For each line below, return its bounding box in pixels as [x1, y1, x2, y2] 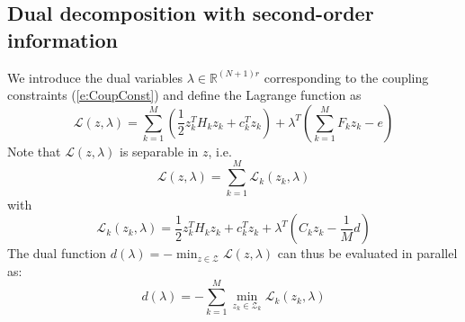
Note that [7, 141, 61, 160]
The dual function [7, 244, 107, 263]
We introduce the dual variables [7, 67, 183, 86]
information [7, 25, 118, 53]
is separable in [120, 141, 199, 160]
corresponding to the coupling [264, 67, 429, 86]
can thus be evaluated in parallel [277, 244, 458, 263]
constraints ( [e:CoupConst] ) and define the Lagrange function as [7, 85, 362, 104]
